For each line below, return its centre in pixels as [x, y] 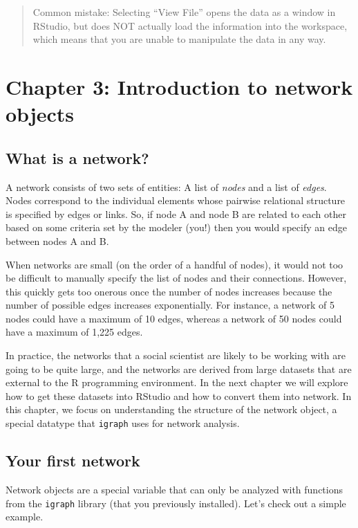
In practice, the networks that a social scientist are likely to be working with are [176, 355]
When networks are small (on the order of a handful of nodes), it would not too [175, 264]
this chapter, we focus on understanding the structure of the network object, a [171, 409]
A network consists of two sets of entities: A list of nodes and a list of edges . [166, 186]
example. [25, 517]
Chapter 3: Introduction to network [179, 86]
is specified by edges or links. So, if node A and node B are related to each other [176, 213]
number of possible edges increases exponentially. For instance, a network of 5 [170, 305]
